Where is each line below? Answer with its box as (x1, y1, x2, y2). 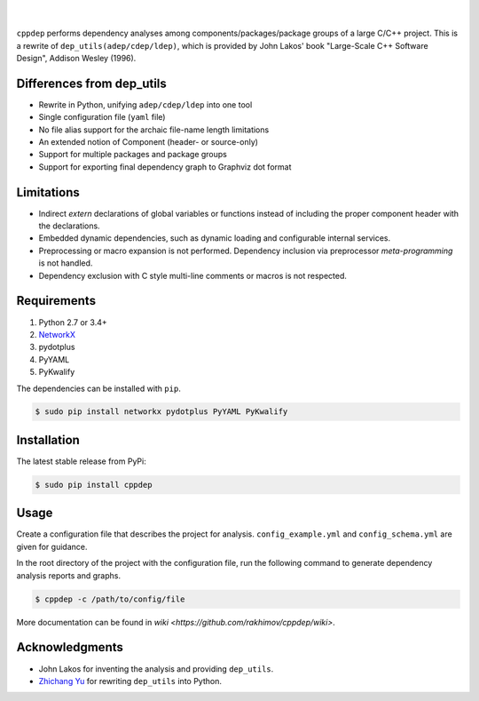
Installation (16, 432, 80, 448)
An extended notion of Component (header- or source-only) (38, 137, 259, 147)
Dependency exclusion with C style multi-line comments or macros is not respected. (38, 270, 348, 281)
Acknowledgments (16, 640, 124, 655)
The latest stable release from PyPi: (16, 456, 146, 466)
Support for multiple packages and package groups (38, 149, 228, 160)
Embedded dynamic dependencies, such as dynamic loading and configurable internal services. (38, 233, 390, 243)
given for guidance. (16, 541, 88, 552)
